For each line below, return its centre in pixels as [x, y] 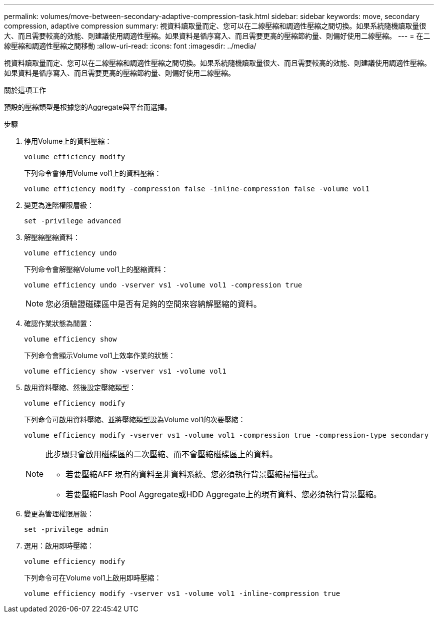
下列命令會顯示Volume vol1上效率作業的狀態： [100, 355]
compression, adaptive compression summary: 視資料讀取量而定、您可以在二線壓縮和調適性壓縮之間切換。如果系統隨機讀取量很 [215, 26]
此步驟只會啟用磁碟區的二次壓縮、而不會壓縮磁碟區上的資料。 [162, 454]
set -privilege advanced [72, 221]
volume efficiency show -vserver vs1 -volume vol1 [125, 371]
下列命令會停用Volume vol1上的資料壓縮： [93, 173]
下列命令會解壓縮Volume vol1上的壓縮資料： [96, 269]
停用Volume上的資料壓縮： [68, 141]
